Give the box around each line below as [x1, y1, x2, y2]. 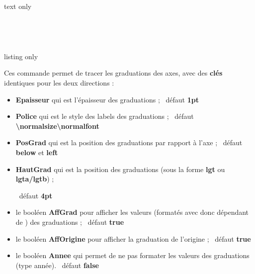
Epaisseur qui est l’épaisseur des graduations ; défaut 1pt [15, 94, 199, 104]
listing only [4, 51, 38, 61]
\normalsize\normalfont [15, 120, 99, 131]
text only [4, 1, 32, 11]
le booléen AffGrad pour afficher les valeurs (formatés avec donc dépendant [15, 207, 249, 217]
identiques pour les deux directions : [4, 77, 114, 88]
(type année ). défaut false [15, 260, 99, 270]
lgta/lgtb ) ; [15, 174, 54, 184]
